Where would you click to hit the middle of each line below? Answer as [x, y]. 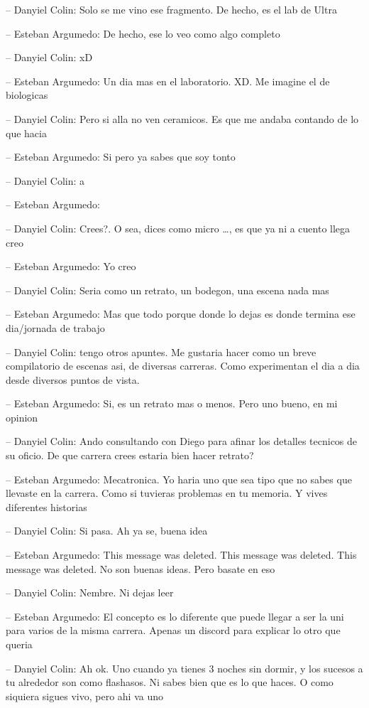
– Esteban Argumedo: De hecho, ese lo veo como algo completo [143, 33]
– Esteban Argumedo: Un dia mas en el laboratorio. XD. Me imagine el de [168, 81]
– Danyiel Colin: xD [49, 57]
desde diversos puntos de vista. [73, 379]
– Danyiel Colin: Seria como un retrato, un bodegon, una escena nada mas [167, 290]
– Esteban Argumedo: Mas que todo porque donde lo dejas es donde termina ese [181, 314]
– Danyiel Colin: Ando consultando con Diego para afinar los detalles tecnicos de [182, 441]
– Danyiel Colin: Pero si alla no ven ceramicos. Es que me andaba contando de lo [182, 118]
